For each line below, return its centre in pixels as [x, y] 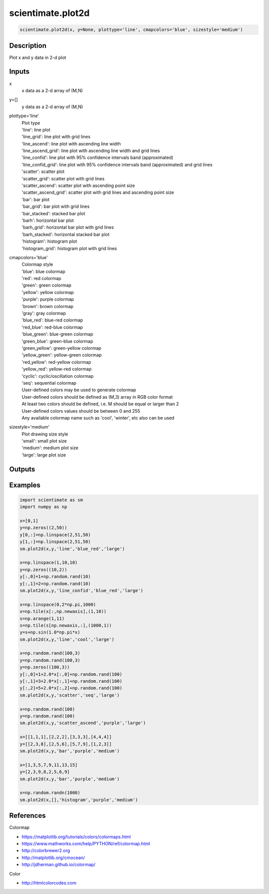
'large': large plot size [44, 455]
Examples [25, 485]
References [27, 816]
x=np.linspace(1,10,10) [49, 563]
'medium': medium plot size [50, 448]
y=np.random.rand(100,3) [50, 660]
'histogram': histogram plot [49, 241]
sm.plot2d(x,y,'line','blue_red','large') [72, 549]
